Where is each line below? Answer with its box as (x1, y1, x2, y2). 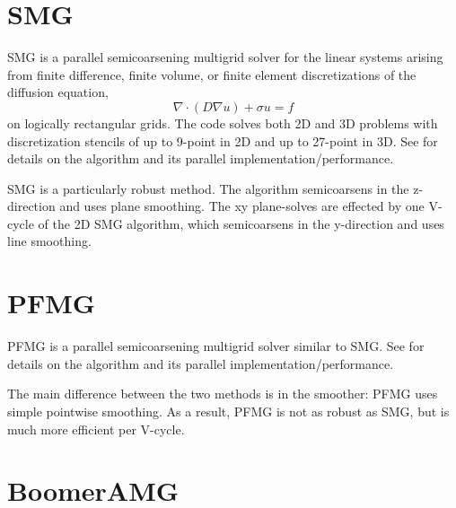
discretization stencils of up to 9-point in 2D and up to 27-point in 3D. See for (7, 131, 438, 150)
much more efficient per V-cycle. (7, 419, 185, 438)
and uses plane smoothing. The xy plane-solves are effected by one (59, 197, 425, 215)
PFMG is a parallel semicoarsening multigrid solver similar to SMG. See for (7, 337, 425, 355)
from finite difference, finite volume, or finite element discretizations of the (7, 65, 417, 83)
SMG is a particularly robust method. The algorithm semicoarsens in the (7, 179, 409, 197)
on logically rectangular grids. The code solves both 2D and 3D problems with (7, 113, 438, 132)
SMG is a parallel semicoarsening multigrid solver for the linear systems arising (7, 48, 443, 66)
